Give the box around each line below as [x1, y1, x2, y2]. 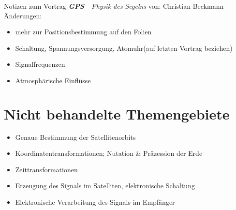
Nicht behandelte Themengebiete [4, 104, 230, 123]
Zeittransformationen [15, 164, 78, 174]
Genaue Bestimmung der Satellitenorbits [15, 132, 136, 142]
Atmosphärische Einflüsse [15, 75, 91, 85]
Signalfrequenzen [15, 59, 65, 69]
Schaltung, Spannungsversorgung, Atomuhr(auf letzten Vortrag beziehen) [15, 43, 233, 53]
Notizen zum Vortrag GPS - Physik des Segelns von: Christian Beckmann [4, 1, 224, 11]
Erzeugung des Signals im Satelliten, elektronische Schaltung [15, 180, 195, 191]
